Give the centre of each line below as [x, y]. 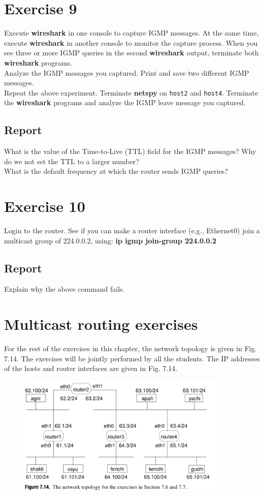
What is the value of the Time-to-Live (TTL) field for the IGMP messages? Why [130, 151]
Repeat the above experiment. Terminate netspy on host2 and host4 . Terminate [131, 92]
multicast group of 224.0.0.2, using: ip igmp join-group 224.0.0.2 [110, 240]
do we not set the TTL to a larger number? [72, 161]
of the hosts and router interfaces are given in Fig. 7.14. [91, 368]
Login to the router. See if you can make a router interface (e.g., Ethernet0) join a [132, 230]
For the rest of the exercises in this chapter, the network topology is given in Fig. [130, 348]
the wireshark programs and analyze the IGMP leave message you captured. [125, 102]
